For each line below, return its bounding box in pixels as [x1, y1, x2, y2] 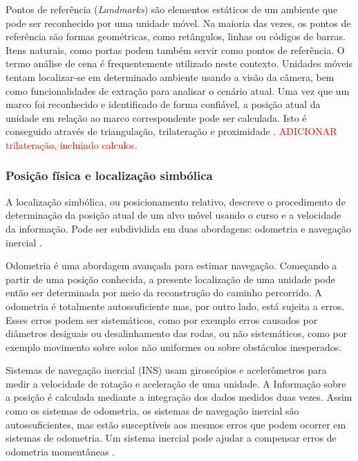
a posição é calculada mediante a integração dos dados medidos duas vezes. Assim [6, 390, 352, 404]
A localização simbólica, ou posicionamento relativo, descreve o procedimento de [6, 194, 346, 208]
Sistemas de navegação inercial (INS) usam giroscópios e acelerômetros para [6, 363, 327, 377]
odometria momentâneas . [6, 444, 115, 458]
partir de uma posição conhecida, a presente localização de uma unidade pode [6, 271, 335, 286]
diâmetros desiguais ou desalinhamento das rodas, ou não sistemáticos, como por [6, 326, 348, 341]
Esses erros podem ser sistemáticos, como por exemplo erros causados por [6, 312, 318, 327]
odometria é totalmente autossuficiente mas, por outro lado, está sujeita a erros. [6, 298, 345, 313]
